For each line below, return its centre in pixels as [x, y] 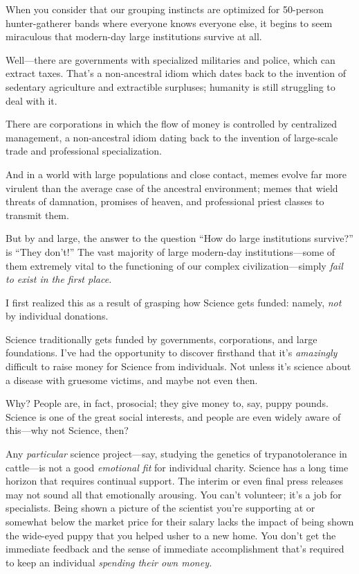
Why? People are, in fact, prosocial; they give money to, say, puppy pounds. [167, 403]
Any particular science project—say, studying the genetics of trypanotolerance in [176, 454]
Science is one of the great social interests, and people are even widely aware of [173, 416]
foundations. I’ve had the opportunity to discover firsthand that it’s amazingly [172, 353]
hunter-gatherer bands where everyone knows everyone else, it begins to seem [169, 23]
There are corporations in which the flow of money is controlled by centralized [172, 124]
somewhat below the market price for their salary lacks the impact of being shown [180, 521]
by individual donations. [57, 316]
